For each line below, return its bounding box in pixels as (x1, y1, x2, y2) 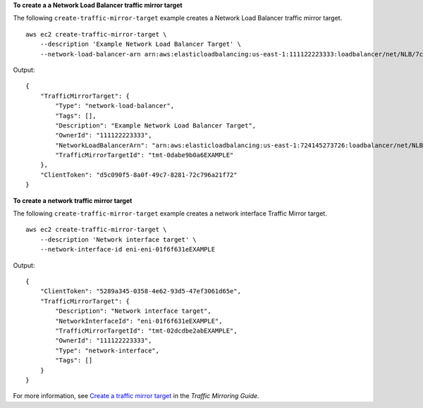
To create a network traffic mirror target (13, 196, 133, 204)
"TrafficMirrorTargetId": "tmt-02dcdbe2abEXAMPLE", (55, 326, 238, 335)
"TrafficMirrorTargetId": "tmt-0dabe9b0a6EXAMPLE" (55, 152, 234, 159)
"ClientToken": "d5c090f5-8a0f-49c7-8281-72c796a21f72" (39, 171, 238, 179)
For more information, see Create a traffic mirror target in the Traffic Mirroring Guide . (13, 392, 260, 400)
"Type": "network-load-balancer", (55, 102, 175, 110)
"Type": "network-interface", (55, 346, 160, 354)
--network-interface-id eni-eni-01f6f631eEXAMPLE (39, 245, 215, 254)
